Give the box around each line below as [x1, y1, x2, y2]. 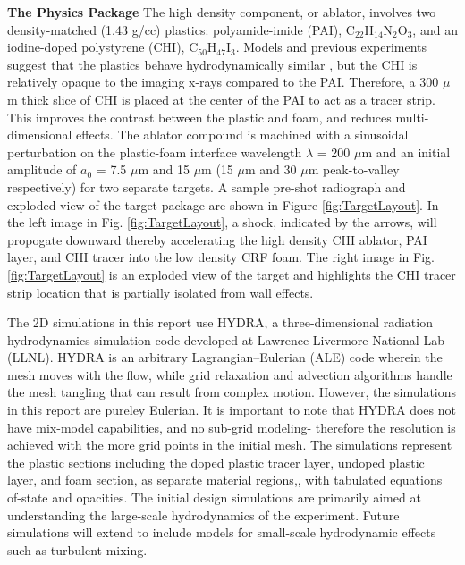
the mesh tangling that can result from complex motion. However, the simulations [7, 383, 457, 401]
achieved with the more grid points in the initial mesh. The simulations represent [7, 435, 452, 454]
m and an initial [361, 142, 451, 161]
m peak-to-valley [308, 160, 400, 179]
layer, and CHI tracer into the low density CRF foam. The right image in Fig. [7, 248, 435, 266]
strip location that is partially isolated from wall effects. [7, 282, 314, 301]
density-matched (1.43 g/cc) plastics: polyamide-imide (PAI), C [7, 20, 355, 38]
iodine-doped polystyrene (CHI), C [7, 38, 199, 56]
